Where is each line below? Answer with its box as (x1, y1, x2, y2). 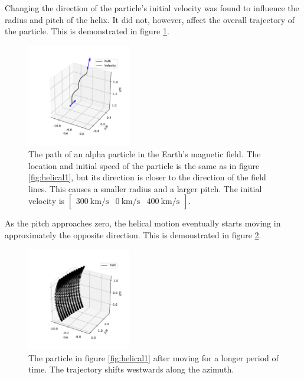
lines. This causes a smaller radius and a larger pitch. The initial (28, 182, 262, 195)
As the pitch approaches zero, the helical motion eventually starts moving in (5, 217, 281, 229)
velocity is (28, 195, 65, 207)
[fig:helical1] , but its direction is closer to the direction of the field (28, 171, 266, 183)
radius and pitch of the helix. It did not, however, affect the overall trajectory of (5, 13, 295, 25)
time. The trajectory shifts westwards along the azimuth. (28, 363, 234, 375)
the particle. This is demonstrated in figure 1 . (5, 25, 169, 37)
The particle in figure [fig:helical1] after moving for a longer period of (28, 351, 279, 364)
